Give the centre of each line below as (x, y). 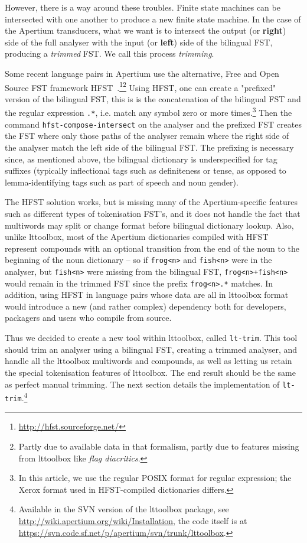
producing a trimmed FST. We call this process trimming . (110, 53)
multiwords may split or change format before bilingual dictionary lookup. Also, (149, 225)
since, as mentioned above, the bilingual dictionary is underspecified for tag (141, 159)
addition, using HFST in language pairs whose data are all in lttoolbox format (147, 295)
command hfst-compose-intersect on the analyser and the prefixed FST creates (153, 124)
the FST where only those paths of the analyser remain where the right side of (147, 136)
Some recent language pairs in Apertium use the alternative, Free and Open (142, 73)
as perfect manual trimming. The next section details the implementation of (142, 384)
